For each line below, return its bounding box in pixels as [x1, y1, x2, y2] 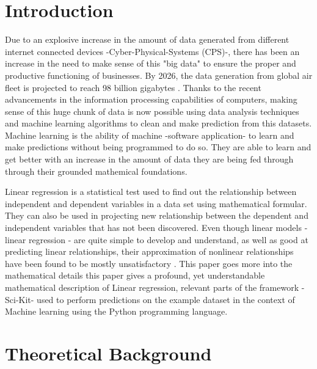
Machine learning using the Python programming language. [5, 305, 228, 318]
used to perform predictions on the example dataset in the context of [37, 293, 295, 305]
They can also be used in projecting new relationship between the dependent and [5, 209, 308, 222]
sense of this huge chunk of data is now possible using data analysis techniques [5, 104, 299, 117]
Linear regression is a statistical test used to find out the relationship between [5, 185, 297, 198]
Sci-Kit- [5, 293, 34, 305]
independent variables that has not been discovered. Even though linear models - [5, 221, 308, 234]
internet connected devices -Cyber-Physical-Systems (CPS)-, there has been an [5, 45, 300, 57]
